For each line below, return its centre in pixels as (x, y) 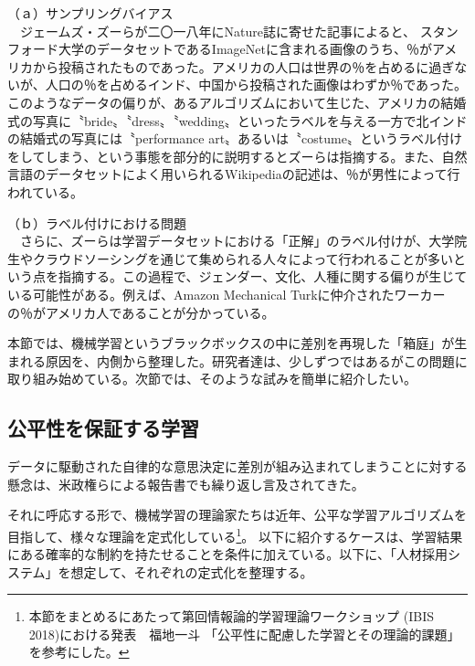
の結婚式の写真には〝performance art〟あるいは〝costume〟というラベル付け (235, 138)
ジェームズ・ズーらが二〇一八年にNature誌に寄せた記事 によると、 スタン (239, 31)
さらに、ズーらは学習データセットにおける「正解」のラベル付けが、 (224, 241)
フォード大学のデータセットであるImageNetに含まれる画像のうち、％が (220, 49)
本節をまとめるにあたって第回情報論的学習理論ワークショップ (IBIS (232, 616)
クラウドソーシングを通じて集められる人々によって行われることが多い (243, 258)
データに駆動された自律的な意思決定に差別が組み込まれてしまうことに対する (237, 466)
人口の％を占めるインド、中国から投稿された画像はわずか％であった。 (256, 85)
